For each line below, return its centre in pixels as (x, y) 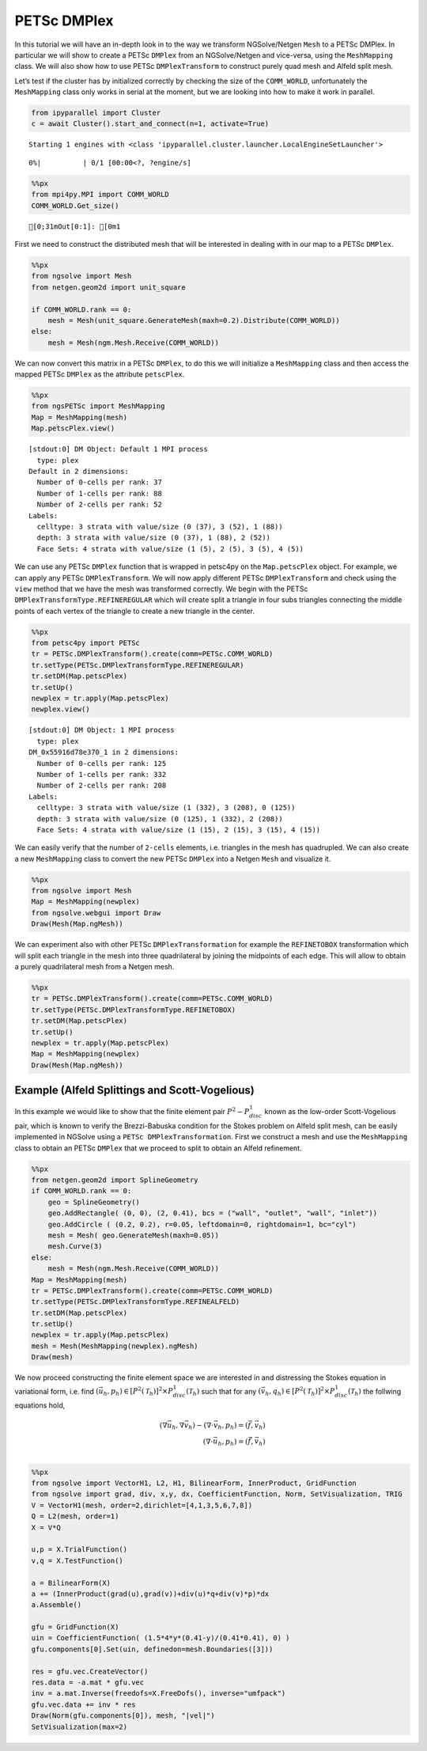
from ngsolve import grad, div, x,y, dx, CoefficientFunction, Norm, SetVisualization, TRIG (217, 1494)
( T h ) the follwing (375, 1392)
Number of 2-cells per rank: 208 (102, 786)
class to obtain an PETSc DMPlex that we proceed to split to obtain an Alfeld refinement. (158, 1148)
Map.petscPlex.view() (73, 428)
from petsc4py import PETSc (85, 643)
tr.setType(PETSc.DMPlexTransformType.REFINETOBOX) (134, 1010)
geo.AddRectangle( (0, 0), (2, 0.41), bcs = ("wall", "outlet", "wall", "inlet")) (213, 1213)
